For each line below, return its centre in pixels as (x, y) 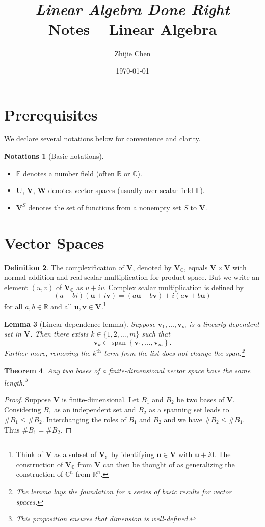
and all (61, 306)
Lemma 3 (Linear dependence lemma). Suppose (80, 324)
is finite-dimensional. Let (100, 399)
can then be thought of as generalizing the (169, 464)
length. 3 (16, 381)
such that (156, 334)
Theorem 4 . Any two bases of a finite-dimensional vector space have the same (127, 370)
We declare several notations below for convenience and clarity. (102, 139)
